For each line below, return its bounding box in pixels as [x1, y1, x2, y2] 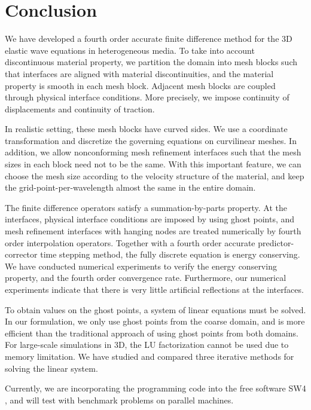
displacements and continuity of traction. [5, 102, 155, 115]
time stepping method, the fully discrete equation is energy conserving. [40, 248, 300, 261]
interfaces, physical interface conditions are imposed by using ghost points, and [5, 213, 295, 225]
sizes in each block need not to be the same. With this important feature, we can [5, 158, 301, 170]
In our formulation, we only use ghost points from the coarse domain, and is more [5, 315, 305, 328]
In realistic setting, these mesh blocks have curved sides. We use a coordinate [5, 123, 288, 135]
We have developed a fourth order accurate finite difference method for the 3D [5, 32, 292, 45]
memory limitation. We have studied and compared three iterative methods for [5, 350, 294, 362]
